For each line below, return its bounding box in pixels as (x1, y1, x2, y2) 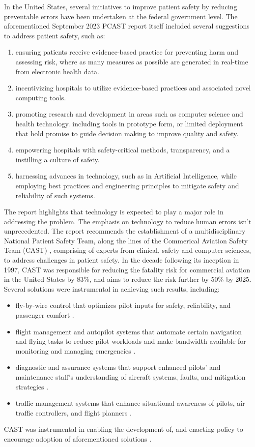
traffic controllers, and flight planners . (15, 407, 132, 417)
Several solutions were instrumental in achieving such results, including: (4, 283, 220, 294)
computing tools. (15, 92, 66, 102)
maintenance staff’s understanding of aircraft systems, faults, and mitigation (15, 372, 246, 382)
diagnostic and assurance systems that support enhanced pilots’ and (15, 362, 221, 372)
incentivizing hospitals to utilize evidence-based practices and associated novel (15, 83, 251, 93)
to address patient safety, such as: (4, 30, 105, 40)
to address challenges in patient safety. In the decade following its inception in (4, 255, 239, 265)
